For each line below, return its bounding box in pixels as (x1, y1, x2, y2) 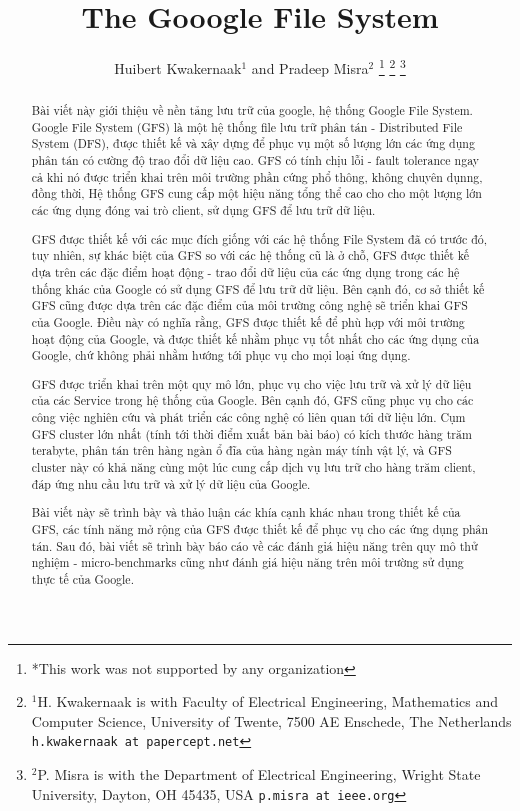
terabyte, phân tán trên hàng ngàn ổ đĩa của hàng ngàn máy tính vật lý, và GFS (31, 442, 452, 459)
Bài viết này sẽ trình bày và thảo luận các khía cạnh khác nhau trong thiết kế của (31, 504, 461, 521)
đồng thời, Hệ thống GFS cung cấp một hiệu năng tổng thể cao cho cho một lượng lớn (31, 185, 482, 202)
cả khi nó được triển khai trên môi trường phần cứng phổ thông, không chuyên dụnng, (31, 168, 483, 185)
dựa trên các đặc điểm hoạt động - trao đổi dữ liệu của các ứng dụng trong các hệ (31, 263, 460, 280)
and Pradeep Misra (251, 57, 369, 78)
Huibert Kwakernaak (114, 57, 242, 78)
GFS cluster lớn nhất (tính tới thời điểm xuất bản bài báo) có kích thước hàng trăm (31, 425, 472, 442)
